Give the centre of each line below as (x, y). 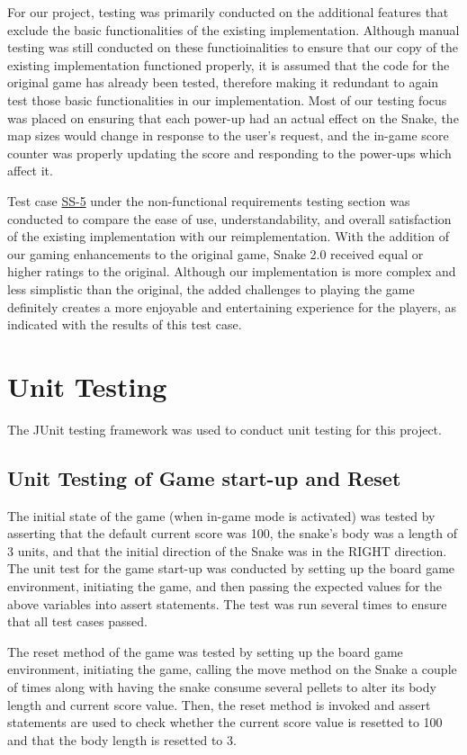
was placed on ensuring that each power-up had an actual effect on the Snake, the (233, 117)
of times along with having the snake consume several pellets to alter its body (222, 686)
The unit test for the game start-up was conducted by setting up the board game (231, 568)
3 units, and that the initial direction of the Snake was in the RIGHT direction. (227, 550)
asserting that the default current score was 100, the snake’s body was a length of (232, 533)
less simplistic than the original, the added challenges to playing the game (211, 288)
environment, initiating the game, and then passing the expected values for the (225, 585)
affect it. (30, 171)
